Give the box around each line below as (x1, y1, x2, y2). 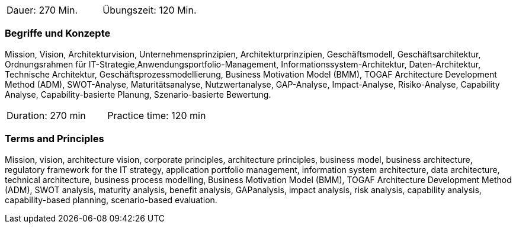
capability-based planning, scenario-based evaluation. (5, 194, 217, 205)
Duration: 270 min (7, 109, 86, 121)
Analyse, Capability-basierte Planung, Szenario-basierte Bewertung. (5, 89, 271, 99)
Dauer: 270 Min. (7, 4, 78, 16)
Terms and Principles (5, 133, 104, 145)
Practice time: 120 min (107, 109, 206, 121)
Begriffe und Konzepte (5, 27, 111, 40)
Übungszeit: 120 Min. (102, 4, 197, 16)
